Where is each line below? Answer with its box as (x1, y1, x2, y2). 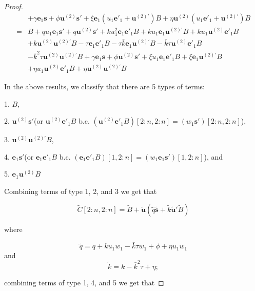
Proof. (4, 1, 23, 11)
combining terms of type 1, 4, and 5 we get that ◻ (4, 277, 164, 288)
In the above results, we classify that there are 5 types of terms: (4, 81, 205, 91)
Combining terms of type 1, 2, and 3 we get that (4, 185, 157, 196)
